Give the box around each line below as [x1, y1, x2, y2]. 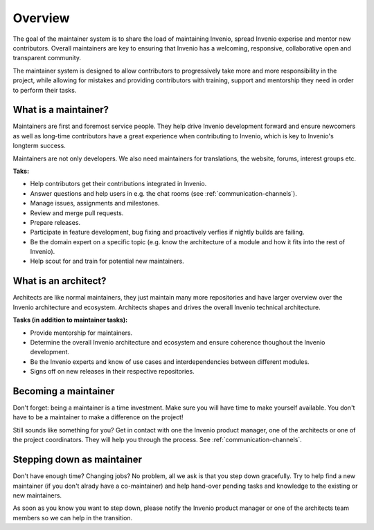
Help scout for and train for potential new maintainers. [30, 257, 185, 266]
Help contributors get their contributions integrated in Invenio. [30, 180, 207, 188]
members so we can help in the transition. [12, 513, 133, 522]
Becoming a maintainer [12, 385, 115, 397]
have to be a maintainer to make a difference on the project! [12, 413, 184, 421]
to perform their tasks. [12, 86, 77, 94]
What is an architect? [12, 275, 107, 287]
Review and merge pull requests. [30, 208, 124, 217]
